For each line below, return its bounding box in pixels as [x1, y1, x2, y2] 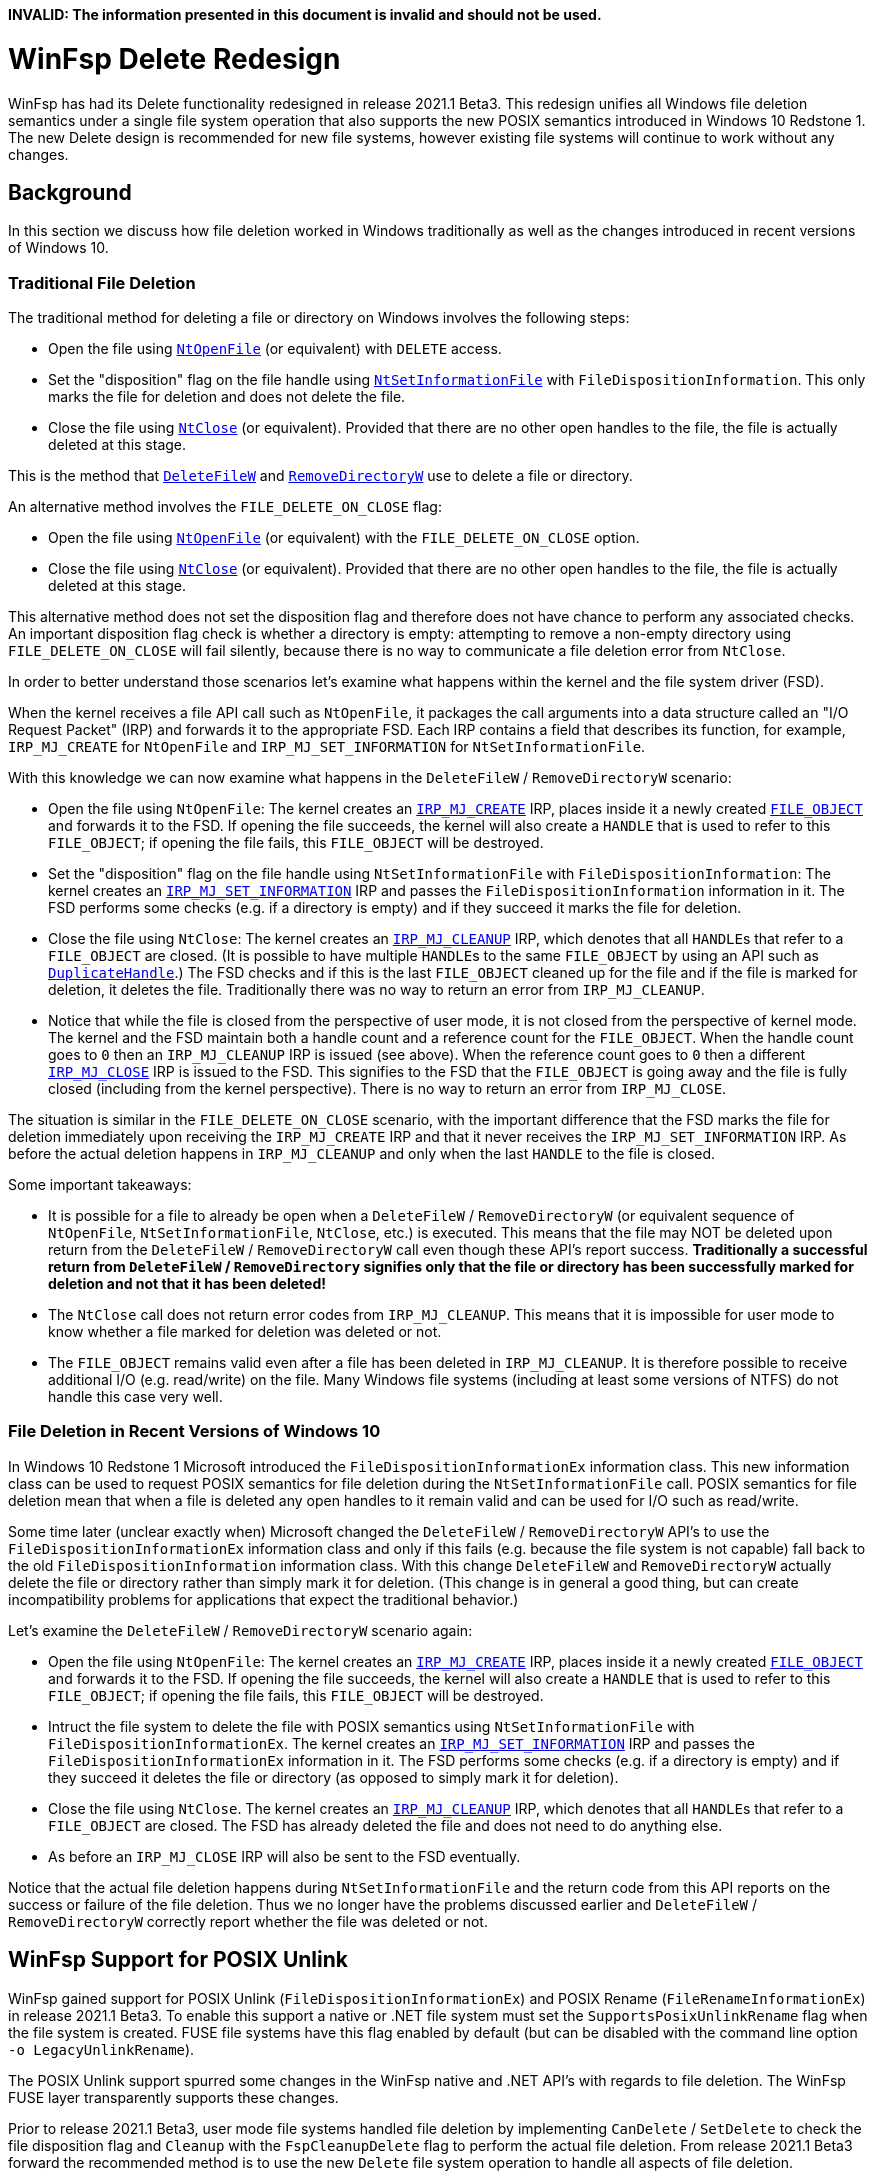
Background [8, 179, 132, 205]
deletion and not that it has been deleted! [48, 1275, 326, 1293]
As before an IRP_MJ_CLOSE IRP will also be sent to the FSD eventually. [48, 1847, 521, 1865]
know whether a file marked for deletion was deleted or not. [48, 1323, 442, 1341]
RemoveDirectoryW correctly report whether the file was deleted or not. [8, 1912, 488, 1930]
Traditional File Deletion [8, 272, 196, 293]
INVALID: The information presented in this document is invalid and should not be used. [8, 6, 602, 23]
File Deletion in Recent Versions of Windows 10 [8, 1421, 381, 1442]
